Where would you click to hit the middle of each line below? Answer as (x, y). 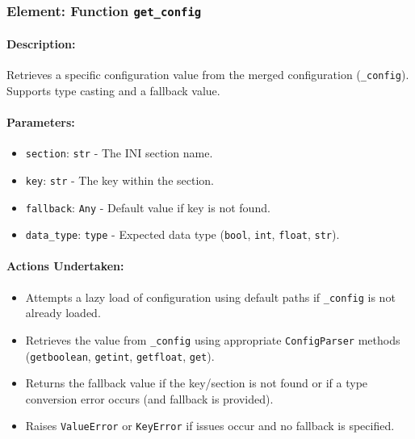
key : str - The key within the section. (119, 180)
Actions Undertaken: (65, 266)
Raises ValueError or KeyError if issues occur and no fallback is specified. (210, 426)
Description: (41, 44)
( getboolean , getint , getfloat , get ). (120, 355)
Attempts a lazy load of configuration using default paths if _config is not (210, 297)
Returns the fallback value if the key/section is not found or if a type (197, 383)
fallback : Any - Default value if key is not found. (148, 207)
